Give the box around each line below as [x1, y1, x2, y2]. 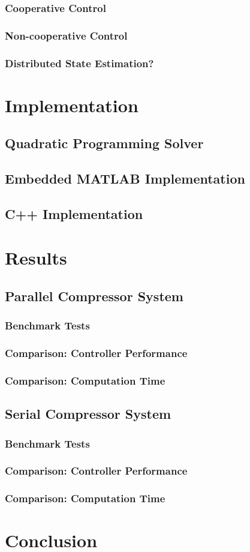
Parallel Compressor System [5, 287, 183, 305]
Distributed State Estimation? [5, 55, 154, 70]
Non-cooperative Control [5, 28, 128, 43]
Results [5, 245, 67, 270]
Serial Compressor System [5, 404, 171, 423]
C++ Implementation [5, 204, 143, 223]
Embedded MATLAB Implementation [5, 169, 245, 188]
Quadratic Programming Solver [5, 134, 204, 152]
